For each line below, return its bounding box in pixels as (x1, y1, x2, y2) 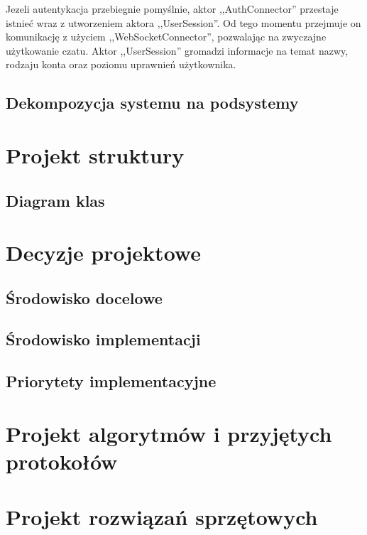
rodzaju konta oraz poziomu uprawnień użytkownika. (6, 57, 236, 72)
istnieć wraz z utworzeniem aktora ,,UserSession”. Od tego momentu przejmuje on (6, 15, 361, 30)
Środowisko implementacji (6, 328, 201, 350)
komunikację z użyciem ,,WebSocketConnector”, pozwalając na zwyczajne (6, 29, 327, 44)
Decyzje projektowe (6, 238, 201, 267)
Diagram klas (6, 189, 105, 211)
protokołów (6, 447, 118, 475)
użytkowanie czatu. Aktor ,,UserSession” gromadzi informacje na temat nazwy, (6, 43, 349, 58)
